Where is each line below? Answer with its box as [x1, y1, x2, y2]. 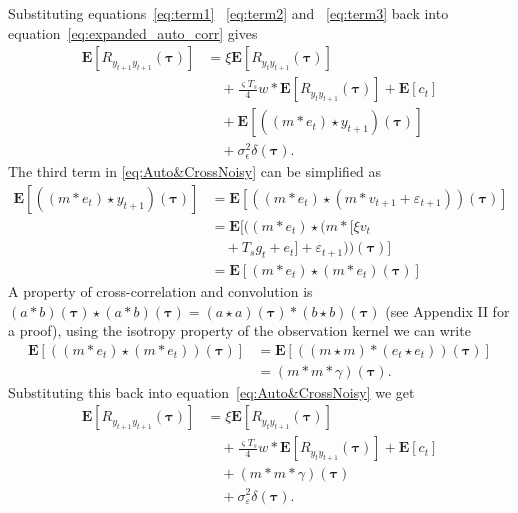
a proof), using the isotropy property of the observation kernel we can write [8, 320, 471, 341]
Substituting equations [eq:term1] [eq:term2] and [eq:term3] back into [8, 3, 449, 23]
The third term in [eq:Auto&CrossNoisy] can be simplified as [8, 161, 382, 182]
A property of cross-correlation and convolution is [8, 280, 313, 301]
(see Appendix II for [385, 300, 510, 321]
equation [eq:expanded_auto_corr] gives [8, 22, 258, 43]
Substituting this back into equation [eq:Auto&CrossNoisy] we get [8, 381, 415, 402]
